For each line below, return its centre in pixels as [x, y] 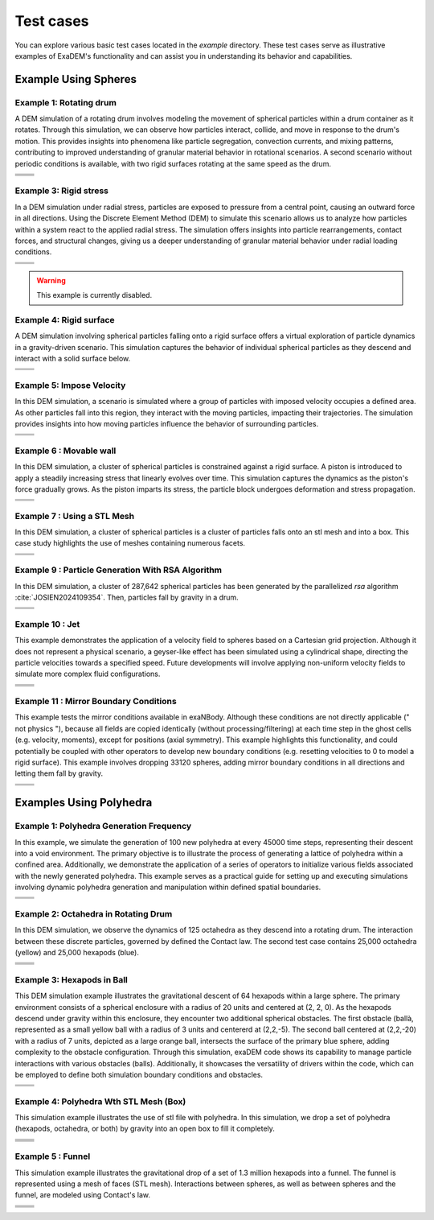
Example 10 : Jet [47, 624]
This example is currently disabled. [94, 295]
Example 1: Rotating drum [66, 102]
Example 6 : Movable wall [66, 451]
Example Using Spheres [76, 79]
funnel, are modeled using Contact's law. [83, 1195]
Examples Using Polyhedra [84, 803]
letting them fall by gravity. [59, 773]
